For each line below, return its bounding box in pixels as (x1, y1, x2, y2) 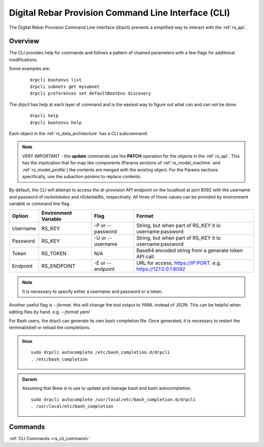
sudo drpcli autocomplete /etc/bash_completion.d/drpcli (31, 349, 171, 355)
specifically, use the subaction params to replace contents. (22, 173, 142, 179)
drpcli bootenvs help (30, 120, 82, 125)
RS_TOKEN (41, 250, 67, 257)
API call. (136, 253, 155, 260)
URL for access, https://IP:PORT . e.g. (136, 260, 221, 266)
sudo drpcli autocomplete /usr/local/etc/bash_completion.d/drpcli (31, 397, 196, 402)
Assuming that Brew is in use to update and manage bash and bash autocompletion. (22, 386, 192, 391)
